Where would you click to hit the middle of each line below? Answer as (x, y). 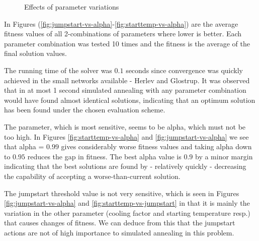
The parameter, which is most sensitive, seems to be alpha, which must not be (125, 126)
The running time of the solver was (58, 70)
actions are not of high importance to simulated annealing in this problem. (119, 232)
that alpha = (24, 146)
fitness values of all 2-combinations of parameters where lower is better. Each (123, 34)
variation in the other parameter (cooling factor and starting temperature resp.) (127, 213)
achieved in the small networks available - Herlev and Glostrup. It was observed (127, 80)
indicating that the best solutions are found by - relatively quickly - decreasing (125, 166)
